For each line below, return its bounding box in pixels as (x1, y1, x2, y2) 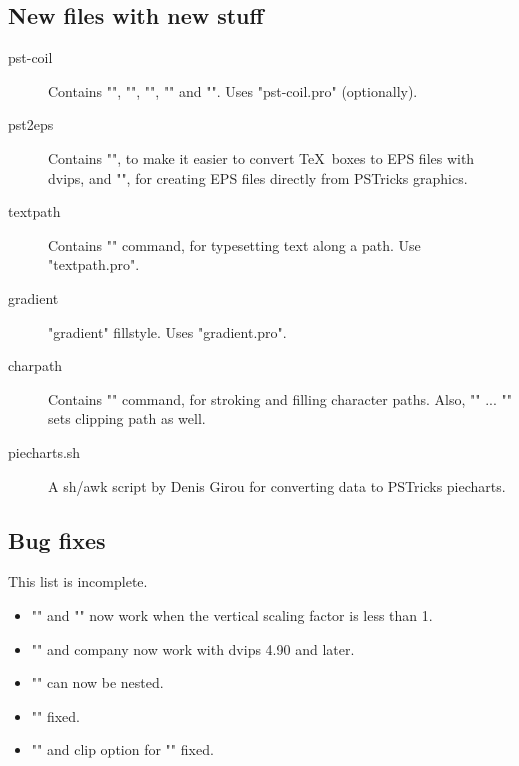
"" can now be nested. (31, 672, 164, 693)
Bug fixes (8, 524, 106, 555)
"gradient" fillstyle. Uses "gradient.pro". (48, 321, 287, 342)
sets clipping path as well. (48, 408, 206, 429)
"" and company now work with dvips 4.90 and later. (31, 638, 355, 659)
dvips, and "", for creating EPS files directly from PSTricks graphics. (48, 167, 468, 188)
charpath (8, 355, 63, 376)
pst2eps (8, 114, 54, 135)
